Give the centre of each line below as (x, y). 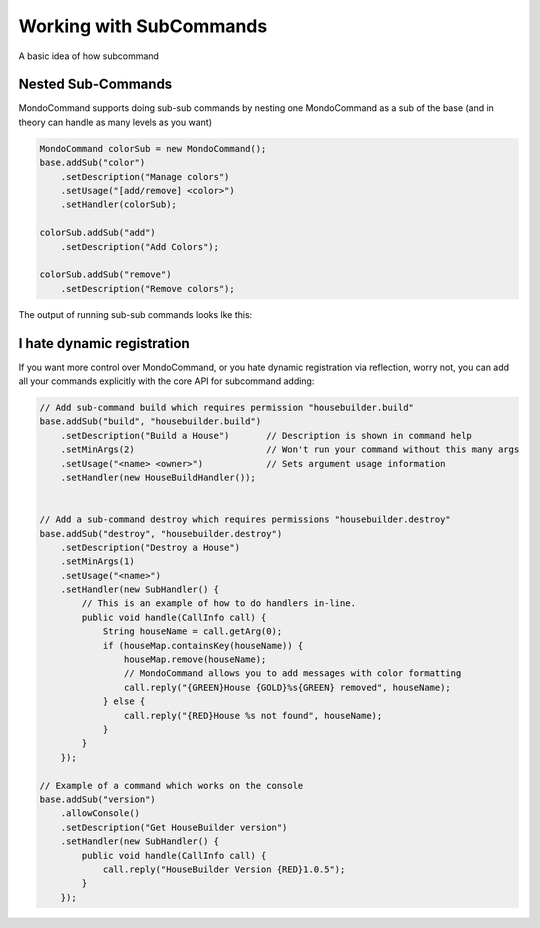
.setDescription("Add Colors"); (140, 246)
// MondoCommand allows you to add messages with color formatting (292, 673)
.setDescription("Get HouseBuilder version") (174, 827)
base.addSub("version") (98, 799)
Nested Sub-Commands (95, 84)
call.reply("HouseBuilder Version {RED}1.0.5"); (224, 869)
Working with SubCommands (143, 26)
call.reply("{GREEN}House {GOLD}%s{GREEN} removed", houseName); (287, 687)
